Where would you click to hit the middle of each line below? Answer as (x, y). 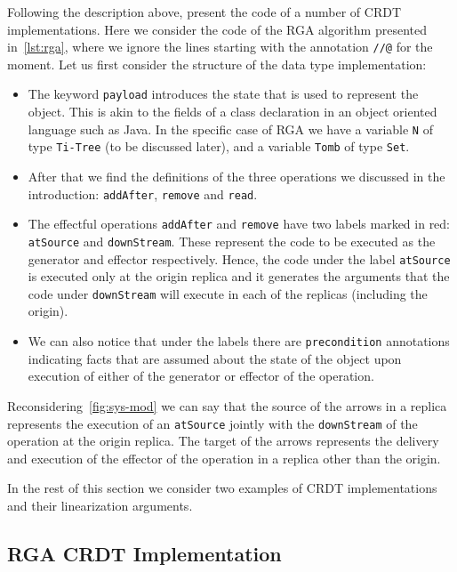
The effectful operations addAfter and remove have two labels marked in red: (239, 224)
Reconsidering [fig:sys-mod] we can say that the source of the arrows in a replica (227, 405)
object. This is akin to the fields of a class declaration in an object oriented (233, 112)
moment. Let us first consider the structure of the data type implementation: (217, 64)
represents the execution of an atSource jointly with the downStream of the (212, 423)
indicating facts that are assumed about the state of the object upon (215, 358)
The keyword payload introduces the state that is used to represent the (223, 94)
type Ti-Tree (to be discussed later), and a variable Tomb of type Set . (219, 146)
